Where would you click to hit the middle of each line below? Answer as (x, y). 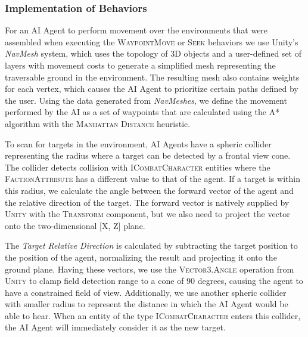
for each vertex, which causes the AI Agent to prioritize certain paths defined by (152, 89)
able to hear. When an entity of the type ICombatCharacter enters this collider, (153, 315)
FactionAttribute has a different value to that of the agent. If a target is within (153, 179)
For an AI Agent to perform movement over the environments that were (136, 30)
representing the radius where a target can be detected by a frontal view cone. (148, 155)
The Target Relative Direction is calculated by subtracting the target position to (151, 245)
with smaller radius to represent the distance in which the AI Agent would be (147, 304)
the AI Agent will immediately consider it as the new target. (115, 327)
